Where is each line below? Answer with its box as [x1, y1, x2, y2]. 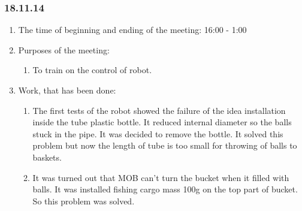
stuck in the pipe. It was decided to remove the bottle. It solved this [32, 127, 283, 140]
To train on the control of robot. [32, 64, 152, 76]
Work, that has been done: [18, 84, 116, 96]
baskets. [32, 150, 62, 163]
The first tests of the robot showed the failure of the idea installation [32, 104, 286, 116]
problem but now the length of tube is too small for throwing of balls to [32, 139, 297, 152]
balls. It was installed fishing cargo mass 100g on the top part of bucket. [32, 183, 298, 195]
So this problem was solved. [32, 194, 135, 207]
